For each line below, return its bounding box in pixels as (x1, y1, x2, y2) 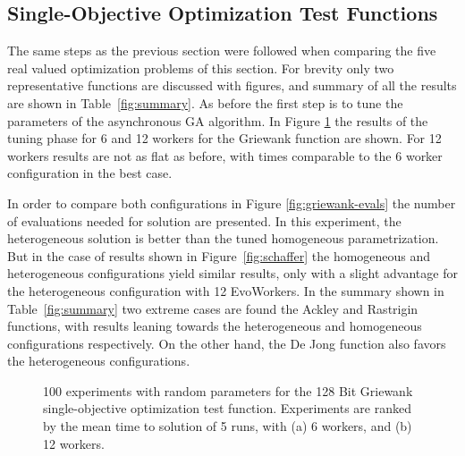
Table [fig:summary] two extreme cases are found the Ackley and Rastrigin (7, 299, 418, 317)
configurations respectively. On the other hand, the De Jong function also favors (7, 334, 446, 352)
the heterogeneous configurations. (7, 351, 190, 370)
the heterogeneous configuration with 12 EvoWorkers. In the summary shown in (7, 281, 444, 300)
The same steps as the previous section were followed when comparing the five (7, 41, 436, 60)
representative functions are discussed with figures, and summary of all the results (7, 76, 457, 95)
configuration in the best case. (7, 164, 173, 182)
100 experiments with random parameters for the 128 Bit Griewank (43, 381, 413, 400)
